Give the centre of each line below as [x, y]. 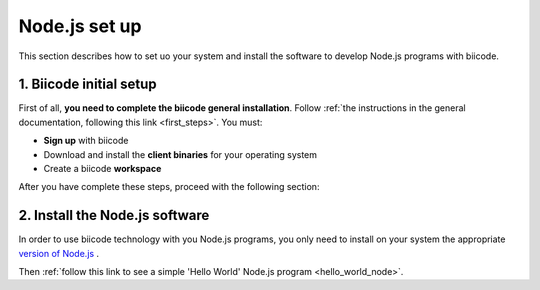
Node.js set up [80, 26]
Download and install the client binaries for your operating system [180, 154]
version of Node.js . [59, 253]
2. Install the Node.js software [114, 215]
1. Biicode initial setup [87, 84]
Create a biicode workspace [102, 169]
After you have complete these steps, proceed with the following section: [169, 187]
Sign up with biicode [86, 141]
